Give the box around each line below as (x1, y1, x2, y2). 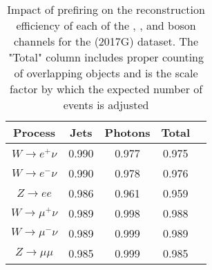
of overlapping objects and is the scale (14, 65, 198, 81)
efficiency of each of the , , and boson (16, 17, 196, 33)
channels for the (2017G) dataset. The (14, 33, 199, 49)
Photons (104, 124, 151, 140)
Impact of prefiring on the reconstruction (7, 1, 205, 17)
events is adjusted (63, 97, 149, 113)
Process (13, 124, 56, 140)
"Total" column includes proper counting (8, 49, 204, 65)
